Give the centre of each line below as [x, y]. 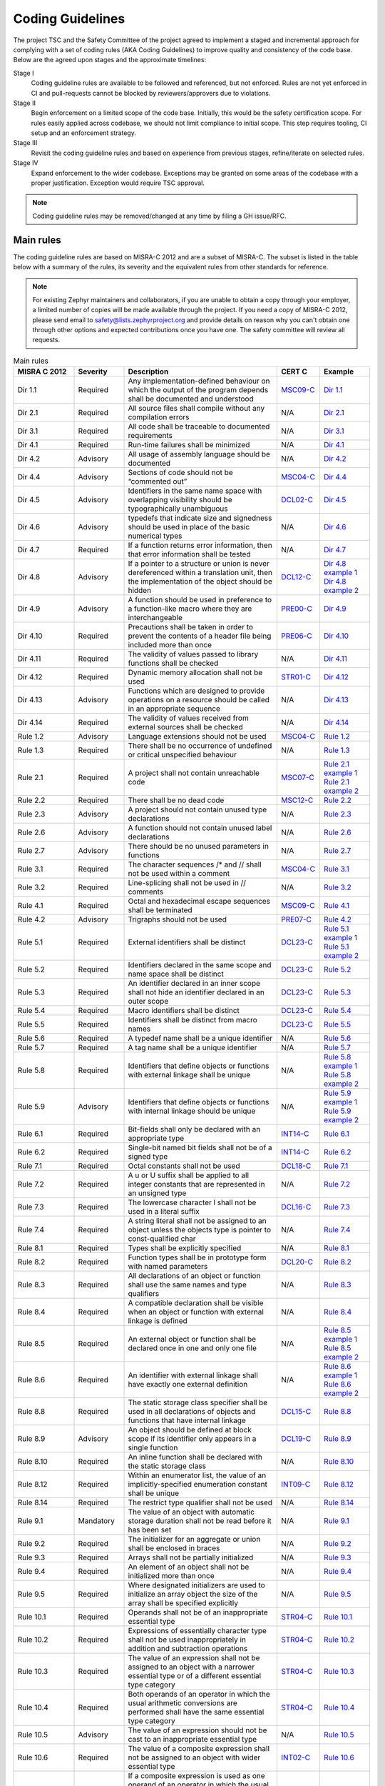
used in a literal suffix [164, 1212]
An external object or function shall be [192, 1339]
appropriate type [156, 1138]
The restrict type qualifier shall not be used [200, 1502]
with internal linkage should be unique [192, 1111]
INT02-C [296, 1757]
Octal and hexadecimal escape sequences [199, 902]
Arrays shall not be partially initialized [191, 1557]
